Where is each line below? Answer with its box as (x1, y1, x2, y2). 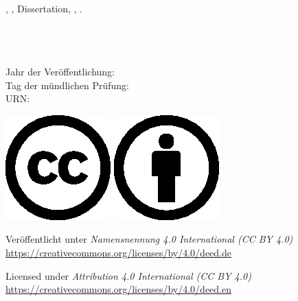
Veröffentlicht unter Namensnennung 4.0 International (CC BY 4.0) (5, 232, 293, 246)
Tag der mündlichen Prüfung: (5, 77, 129, 92)
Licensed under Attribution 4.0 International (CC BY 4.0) (5, 268, 251, 282)
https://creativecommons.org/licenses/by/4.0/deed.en (5, 282, 231, 296)
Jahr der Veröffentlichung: (5, 64, 115, 78)
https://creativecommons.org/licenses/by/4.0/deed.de (5, 245, 231, 259)
